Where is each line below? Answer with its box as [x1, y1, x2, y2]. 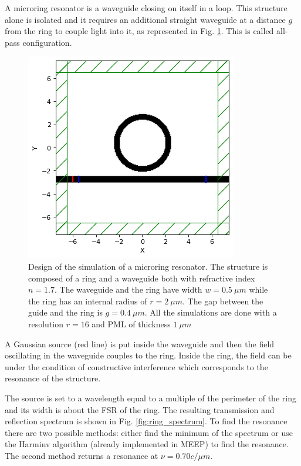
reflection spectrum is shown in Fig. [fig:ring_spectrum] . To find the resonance [5, 415, 288, 427]
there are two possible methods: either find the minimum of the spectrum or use [5, 426, 293, 438]
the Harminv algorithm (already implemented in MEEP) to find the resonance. [5, 438, 289, 450]
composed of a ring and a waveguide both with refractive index [28, 271, 255, 284]
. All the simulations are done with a [144, 306, 277, 319]
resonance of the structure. [5, 372, 101, 384]
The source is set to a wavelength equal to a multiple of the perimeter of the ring [5, 391, 296, 404]
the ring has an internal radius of [28, 294, 147, 307]
